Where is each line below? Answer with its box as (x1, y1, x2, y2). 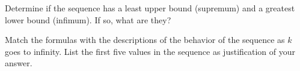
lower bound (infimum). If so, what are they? (5, 13, 171, 26)
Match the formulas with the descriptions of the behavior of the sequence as (5, 33, 285, 46)
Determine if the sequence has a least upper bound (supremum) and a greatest (5, 2, 295, 14)
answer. (5, 57, 32, 69)
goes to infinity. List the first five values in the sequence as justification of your (5, 45, 296, 57)
